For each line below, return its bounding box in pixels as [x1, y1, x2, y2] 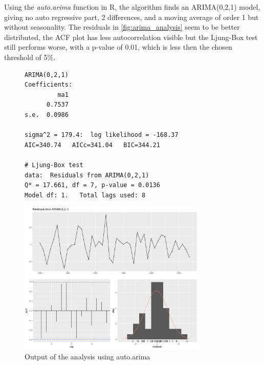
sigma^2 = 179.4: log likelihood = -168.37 [25, 131, 179, 139]
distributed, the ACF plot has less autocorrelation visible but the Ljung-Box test [4, 31, 258, 42]
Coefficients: [25, 81, 73, 89]
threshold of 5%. [4, 51, 56, 62]
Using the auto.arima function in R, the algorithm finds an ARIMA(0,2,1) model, [4, 2, 260, 12]
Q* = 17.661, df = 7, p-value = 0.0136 [25, 181, 160, 189]
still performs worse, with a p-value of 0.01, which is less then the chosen [4, 42, 232, 52]
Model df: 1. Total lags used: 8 [25, 191, 146, 199]
